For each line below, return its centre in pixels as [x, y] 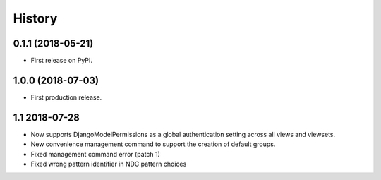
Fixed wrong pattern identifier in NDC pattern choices [109, 164]
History [35, 18]
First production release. [66, 97]
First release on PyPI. [62, 61]
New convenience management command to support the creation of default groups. [153, 144]
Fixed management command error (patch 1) [95, 154]
